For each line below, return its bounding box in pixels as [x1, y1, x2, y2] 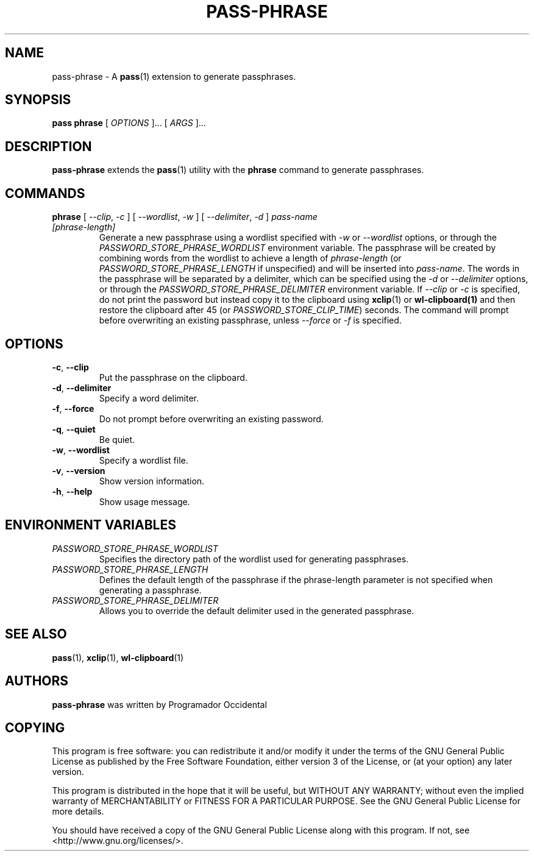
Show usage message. [99, 496, 190, 507]
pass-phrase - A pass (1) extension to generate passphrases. [52, 71, 296, 82]
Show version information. [99, 475, 205, 486]
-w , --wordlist [52, 444, 110, 455]
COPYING [5, 720, 65, 735]
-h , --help [52, 486, 93, 497]
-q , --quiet [52, 423, 96, 434]
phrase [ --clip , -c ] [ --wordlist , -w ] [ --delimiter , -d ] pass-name [52, 211, 318, 222]
